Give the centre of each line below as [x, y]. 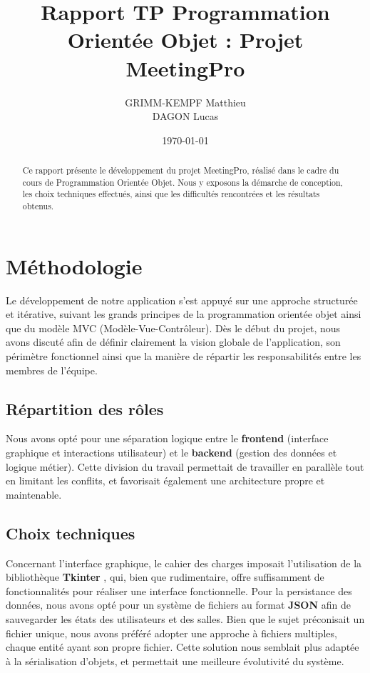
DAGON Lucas [185, 116]
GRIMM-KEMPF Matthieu [185, 102]
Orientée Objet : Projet [185, 40]
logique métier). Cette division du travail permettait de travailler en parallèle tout [185, 466]
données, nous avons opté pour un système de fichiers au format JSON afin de [178, 605]
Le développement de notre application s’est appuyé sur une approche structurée [182, 300]
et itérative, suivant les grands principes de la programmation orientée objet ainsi [184, 314]
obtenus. [38, 206]
